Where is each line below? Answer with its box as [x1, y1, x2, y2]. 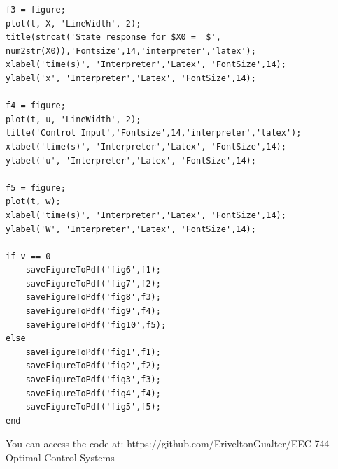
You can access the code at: [6, 436, 124, 451]
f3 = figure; [6, 5, 66, 15]
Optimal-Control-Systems [6, 450, 115, 464]
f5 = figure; [6, 182, 66, 193]
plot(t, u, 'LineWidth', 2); [6, 114, 141, 124]
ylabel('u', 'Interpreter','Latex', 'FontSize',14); [6, 155, 256, 166]
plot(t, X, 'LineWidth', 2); [6, 18, 141, 29]
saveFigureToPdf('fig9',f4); [25, 306, 161, 317]
